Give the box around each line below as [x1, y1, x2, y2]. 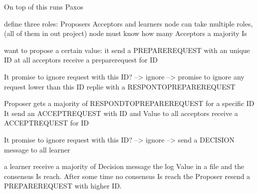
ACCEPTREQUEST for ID [4, 117, 89, 128]
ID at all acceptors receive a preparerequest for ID [4, 54, 158, 65]
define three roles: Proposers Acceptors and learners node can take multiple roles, [4, 18, 253, 28]
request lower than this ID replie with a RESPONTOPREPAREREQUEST [4, 81, 236, 91]
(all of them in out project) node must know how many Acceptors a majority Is [4, 28, 247, 38]
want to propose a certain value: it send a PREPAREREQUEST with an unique [4, 44, 250, 55]
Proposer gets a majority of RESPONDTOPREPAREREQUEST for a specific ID [4, 98, 255, 108]
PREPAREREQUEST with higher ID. [4, 180, 122, 191]
